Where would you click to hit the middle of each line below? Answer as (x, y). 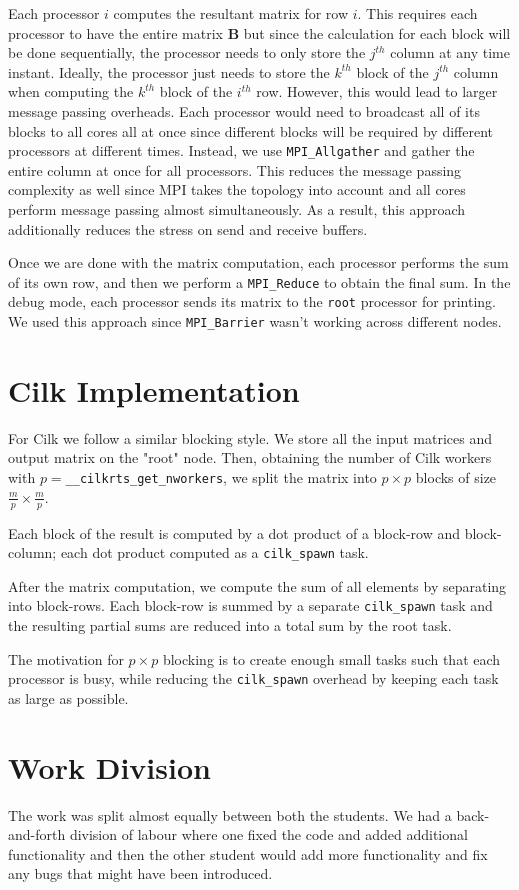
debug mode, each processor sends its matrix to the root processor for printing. (252, 301)
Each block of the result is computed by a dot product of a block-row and (234, 532)
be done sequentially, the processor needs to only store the (187, 52)
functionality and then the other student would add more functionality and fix (248, 853)
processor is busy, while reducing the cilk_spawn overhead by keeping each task (253, 678)
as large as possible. (68, 697)
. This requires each (417, 13)
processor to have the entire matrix (115, 32)
